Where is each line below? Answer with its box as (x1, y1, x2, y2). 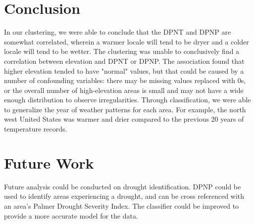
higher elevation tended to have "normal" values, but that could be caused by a (4, 65, 244, 76)
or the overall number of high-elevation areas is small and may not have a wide (4, 85, 244, 95)
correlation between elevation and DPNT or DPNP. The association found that (4, 55, 245, 66)
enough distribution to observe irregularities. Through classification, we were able (4, 94, 251, 105)
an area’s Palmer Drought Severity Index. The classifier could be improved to (4, 200, 239, 211)
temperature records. (4, 124, 67, 134)
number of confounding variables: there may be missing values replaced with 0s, (4, 75, 246, 86)
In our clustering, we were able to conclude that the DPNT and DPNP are (4, 27, 231, 37)
